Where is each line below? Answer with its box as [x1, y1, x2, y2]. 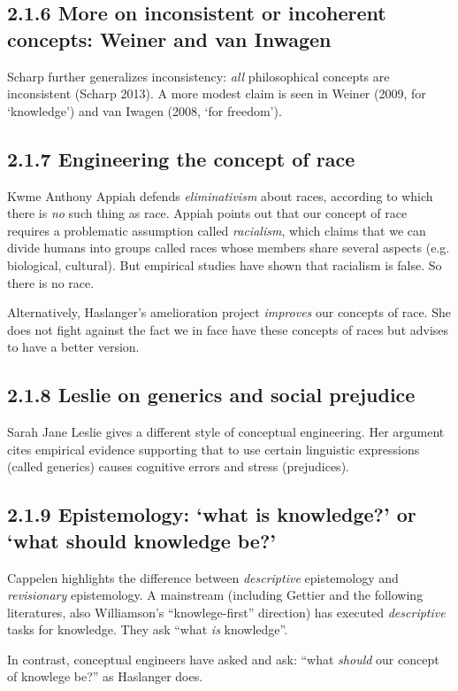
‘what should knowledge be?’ [7, 526, 276, 554]
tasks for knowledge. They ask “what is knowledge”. [7, 620, 288, 639]
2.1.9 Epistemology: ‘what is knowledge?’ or [7, 501, 416, 528]
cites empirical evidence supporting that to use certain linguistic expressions [7, 439, 420, 458]
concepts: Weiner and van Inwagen [7, 25, 332, 52]
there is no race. [7, 273, 95, 291]
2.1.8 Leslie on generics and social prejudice [7, 381, 416, 408]
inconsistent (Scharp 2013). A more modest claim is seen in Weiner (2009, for [7, 84, 426, 103]
